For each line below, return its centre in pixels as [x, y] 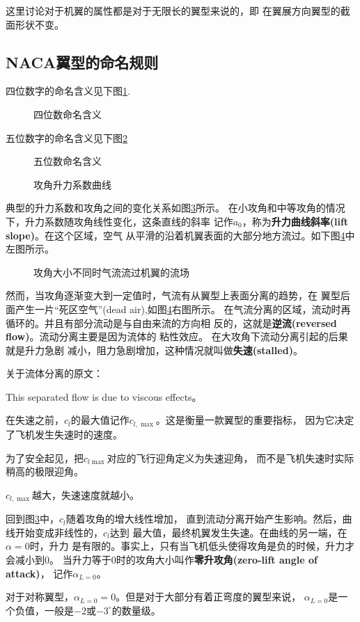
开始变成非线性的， [59, 532]
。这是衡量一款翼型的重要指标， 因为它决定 [255, 420]
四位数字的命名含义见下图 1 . [68, 91]
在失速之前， [35, 420]
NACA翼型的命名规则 [82, 62]
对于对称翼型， [40, 597]
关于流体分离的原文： [54, 373]
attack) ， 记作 [39, 573]
